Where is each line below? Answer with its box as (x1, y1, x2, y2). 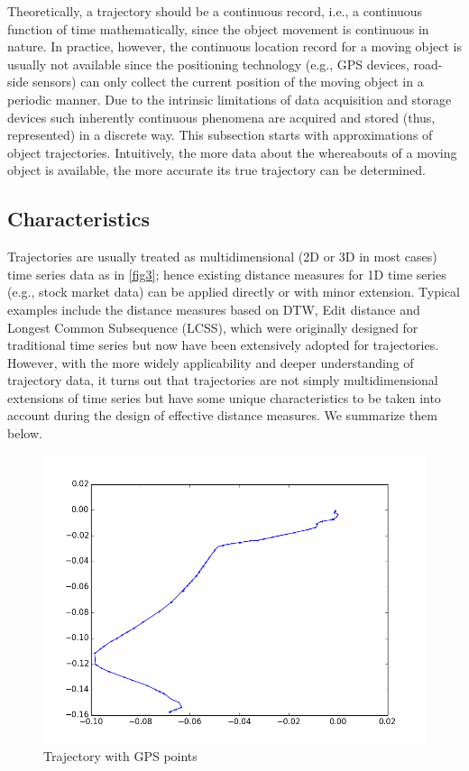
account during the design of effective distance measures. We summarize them (7, 406, 437, 425)
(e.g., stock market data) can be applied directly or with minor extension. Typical (7, 282, 460, 301)
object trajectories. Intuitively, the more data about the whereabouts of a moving (7, 142, 457, 161)
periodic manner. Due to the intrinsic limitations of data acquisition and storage (7, 89, 452, 108)
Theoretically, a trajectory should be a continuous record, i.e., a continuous (7, 2, 423, 20)
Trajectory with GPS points (43, 747, 198, 766)
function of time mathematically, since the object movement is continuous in (7, 19, 429, 38)
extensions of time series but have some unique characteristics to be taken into (7, 388, 441, 407)
